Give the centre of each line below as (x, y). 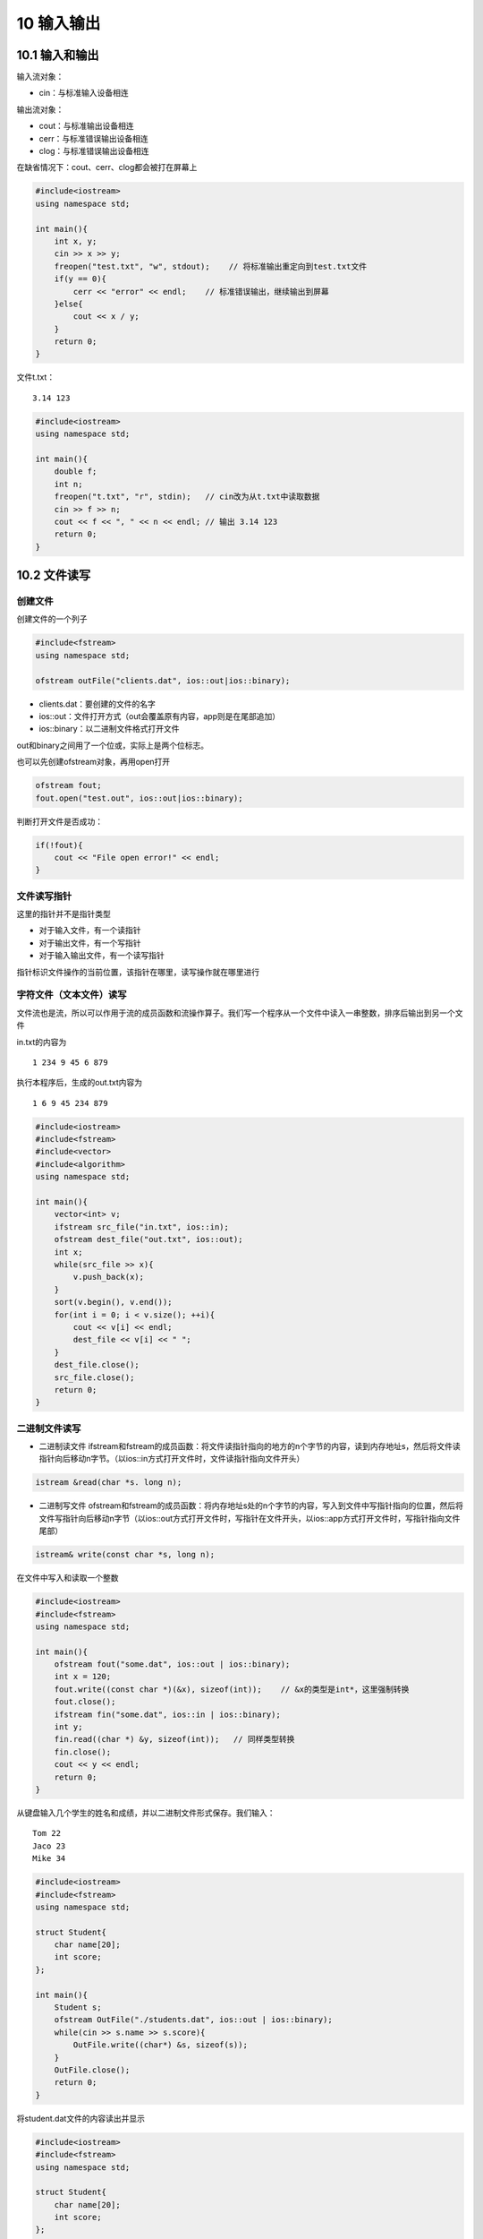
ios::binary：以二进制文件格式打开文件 (109, 729)
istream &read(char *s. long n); (109, 1483)
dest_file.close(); (97, 1365)
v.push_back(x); (109, 1277)
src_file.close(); (94, 1377)
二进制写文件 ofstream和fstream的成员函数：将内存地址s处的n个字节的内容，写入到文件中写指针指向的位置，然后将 (251, 1506)
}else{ (68, 304)
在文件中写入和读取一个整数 (68, 1578)
